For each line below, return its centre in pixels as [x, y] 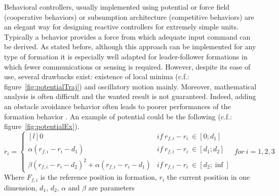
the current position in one [208, 177]
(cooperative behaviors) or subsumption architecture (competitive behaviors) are [129, 17]
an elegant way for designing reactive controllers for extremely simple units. [121, 27]
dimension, [21, 187]
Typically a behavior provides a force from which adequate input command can [127, 36]
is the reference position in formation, [98, 177]
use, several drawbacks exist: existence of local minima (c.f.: [97, 76]
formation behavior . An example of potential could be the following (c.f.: [118, 116]
